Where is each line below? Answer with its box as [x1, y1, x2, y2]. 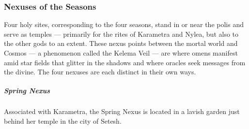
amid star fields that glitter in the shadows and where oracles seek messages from [4, 57, 246, 67]
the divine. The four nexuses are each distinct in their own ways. [4, 67, 196, 77]
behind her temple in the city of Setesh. [4, 115, 122, 126]
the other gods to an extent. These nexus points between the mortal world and [4, 38, 238, 48]
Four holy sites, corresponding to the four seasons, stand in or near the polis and [4, 19, 244, 29]
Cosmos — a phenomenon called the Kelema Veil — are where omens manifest [4, 48, 238, 57]
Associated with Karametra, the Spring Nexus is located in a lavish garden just [4, 106, 240, 116]
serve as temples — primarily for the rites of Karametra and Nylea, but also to [4, 29, 239, 39]
